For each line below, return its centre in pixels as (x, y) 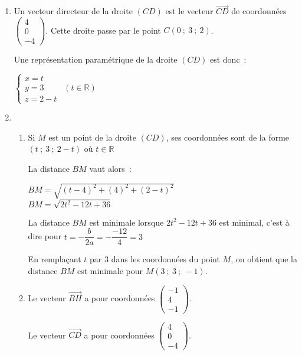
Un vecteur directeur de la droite (73, 11)
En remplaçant (55, 259)
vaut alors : (110, 168)
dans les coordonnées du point (165, 259)
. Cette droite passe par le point (103, 30)
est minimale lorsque (127, 222)
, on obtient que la (264, 259)
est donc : (228, 59)
